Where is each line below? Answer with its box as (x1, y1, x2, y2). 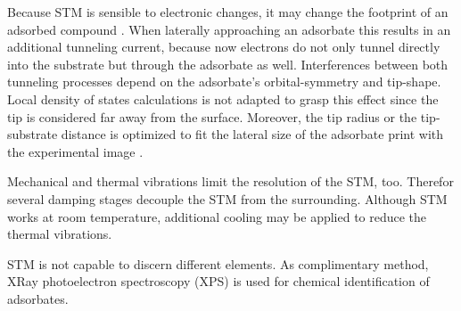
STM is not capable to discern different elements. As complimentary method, (7, 254, 429, 273)
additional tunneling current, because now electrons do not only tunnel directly (7, 37, 440, 56)
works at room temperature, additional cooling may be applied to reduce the (7, 207, 427, 225)
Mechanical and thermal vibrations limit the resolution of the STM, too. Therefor (7, 172, 454, 191)
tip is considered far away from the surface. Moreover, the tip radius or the (7, 107, 417, 126)
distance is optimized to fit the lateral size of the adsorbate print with (61, 125, 444, 143)
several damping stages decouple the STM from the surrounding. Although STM (7, 189, 448, 208)
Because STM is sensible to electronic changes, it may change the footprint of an (7, 3, 449, 20)
